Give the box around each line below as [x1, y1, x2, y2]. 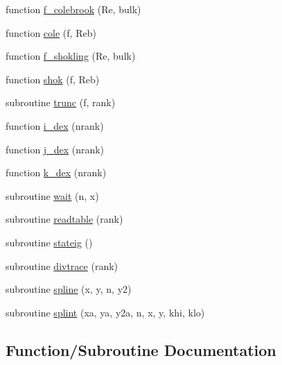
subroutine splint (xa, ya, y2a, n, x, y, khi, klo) [6, 305, 205, 319]
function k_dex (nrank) [6, 165, 107, 180]
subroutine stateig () [6, 235, 93, 249]
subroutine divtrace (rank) [6, 258, 118, 273]
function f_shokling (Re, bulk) [6, 49, 136, 63]
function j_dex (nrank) [6, 142, 105, 156]
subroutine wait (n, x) [6, 188, 99, 203]
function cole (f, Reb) [6, 25, 96, 40]
